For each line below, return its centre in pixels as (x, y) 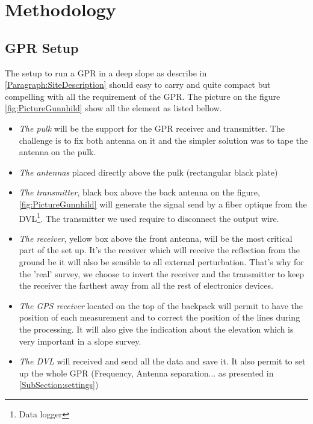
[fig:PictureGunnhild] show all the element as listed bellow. (113, 108)
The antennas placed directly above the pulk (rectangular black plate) (148, 172)
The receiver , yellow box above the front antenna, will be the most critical (156, 238)
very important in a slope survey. (80, 341)
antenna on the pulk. (57, 152)
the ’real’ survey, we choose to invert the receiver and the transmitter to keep (162, 273)
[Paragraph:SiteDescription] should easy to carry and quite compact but (138, 84)
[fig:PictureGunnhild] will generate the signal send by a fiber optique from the (163, 204)
